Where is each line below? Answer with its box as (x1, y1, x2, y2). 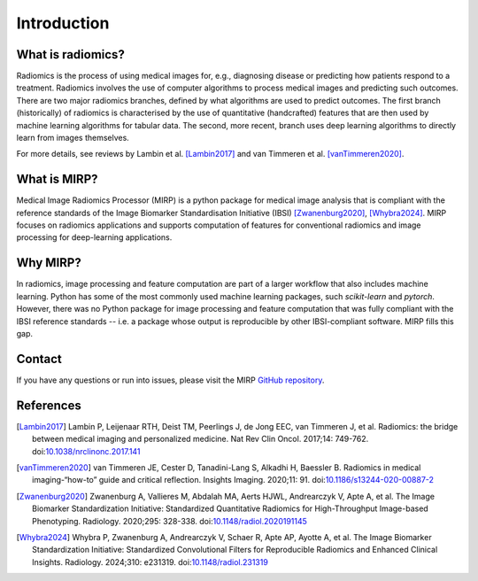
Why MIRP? (16, 255, 81, 270)
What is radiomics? (16, 47, 126, 62)
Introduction (16, 13, 110, 33)
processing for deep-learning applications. (16, 232, 173, 243)
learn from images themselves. (16, 133, 130, 143)
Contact (16, 351, 62, 367)
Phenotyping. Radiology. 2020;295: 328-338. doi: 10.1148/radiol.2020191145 (32, 515, 307, 526)
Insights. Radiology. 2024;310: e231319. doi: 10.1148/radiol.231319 (32, 556, 269, 567)
